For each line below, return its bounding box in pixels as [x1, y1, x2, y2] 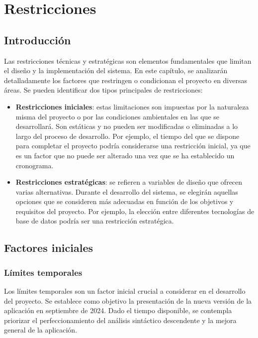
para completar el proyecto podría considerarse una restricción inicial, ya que [15, 140, 251, 151]
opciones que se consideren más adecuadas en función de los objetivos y [15, 196, 234, 207]
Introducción [4, 32, 71, 47]
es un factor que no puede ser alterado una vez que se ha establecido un [15, 150, 235, 160]
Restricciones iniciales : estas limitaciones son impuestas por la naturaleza [15, 101, 249, 112]
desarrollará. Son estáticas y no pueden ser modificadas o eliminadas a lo [15, 121, 238, 131]
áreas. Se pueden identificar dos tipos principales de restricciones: [4, 85, 203, 95]
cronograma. [15, 160, 54, 170]
